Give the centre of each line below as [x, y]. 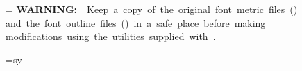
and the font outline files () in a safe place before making [136, 22]
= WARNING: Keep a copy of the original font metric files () [152, 9]
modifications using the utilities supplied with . [111, 36]
